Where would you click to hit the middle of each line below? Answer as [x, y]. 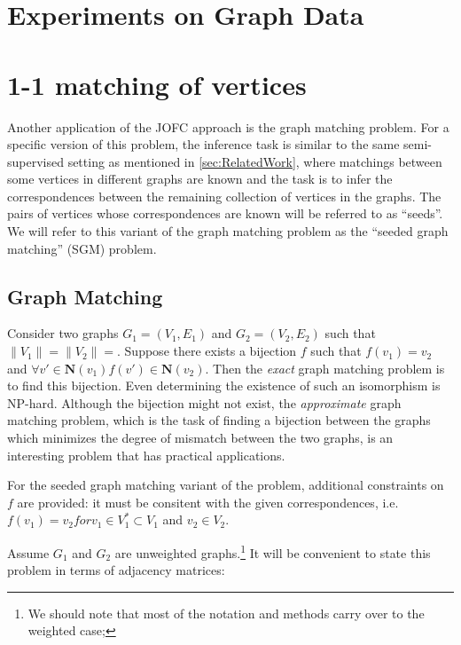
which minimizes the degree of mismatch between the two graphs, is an [200, 438]
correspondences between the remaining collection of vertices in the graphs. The [224, 196]
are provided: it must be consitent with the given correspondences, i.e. [208, 502]
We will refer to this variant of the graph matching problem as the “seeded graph [228, 231]
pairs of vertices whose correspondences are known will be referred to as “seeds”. [225, 213]
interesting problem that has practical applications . [146, 455]
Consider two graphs [63, 333]
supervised [35, 161]
